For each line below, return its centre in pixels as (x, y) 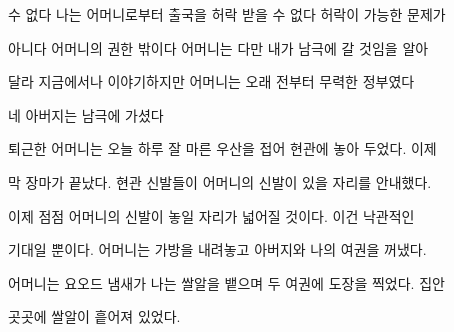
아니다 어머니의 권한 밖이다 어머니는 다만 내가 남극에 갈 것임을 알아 (218, 47)
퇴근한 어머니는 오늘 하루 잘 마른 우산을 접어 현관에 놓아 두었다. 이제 (222, 148)
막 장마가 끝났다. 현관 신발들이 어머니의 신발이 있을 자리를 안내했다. (220, 181)
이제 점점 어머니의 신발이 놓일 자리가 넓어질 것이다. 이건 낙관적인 (211, 215)
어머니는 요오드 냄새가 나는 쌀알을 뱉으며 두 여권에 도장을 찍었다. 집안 (226, 282)
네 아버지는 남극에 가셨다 (86, 114)
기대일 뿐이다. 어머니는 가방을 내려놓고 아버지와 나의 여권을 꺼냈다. (217, 249)
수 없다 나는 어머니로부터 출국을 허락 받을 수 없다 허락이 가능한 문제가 (227, 14)
